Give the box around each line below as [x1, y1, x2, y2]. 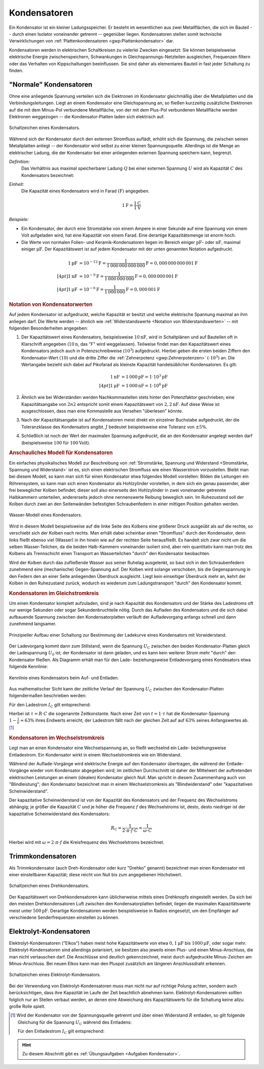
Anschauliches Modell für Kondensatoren [9, 449, 113, 456]
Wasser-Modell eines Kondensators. [9, 512, 83, 518]
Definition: [9, 158, 30, 164]
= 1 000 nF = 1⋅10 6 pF [121, 382, 168, 388]
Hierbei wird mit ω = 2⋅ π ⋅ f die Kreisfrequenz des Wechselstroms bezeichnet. [9, 839, 165, 845]
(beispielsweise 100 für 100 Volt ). [21, 440, 90, 445]
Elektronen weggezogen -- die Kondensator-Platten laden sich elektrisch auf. [9, 113, 165, 119]
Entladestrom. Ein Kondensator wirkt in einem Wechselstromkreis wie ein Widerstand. [9, 752, 182, 757]
